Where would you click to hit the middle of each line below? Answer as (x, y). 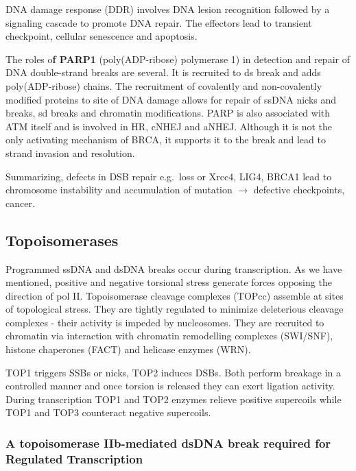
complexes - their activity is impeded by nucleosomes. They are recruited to (165, 322)
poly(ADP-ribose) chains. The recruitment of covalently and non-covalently (164, 85)
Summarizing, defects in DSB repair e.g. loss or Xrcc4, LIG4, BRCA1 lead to (169, 176)
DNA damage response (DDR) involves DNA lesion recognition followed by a (168, 9)
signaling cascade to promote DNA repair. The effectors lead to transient (159, 22)
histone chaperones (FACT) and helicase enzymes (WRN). (128, 349)
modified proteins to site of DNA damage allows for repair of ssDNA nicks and (171, 99)
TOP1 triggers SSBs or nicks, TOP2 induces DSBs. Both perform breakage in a (174, 372)
